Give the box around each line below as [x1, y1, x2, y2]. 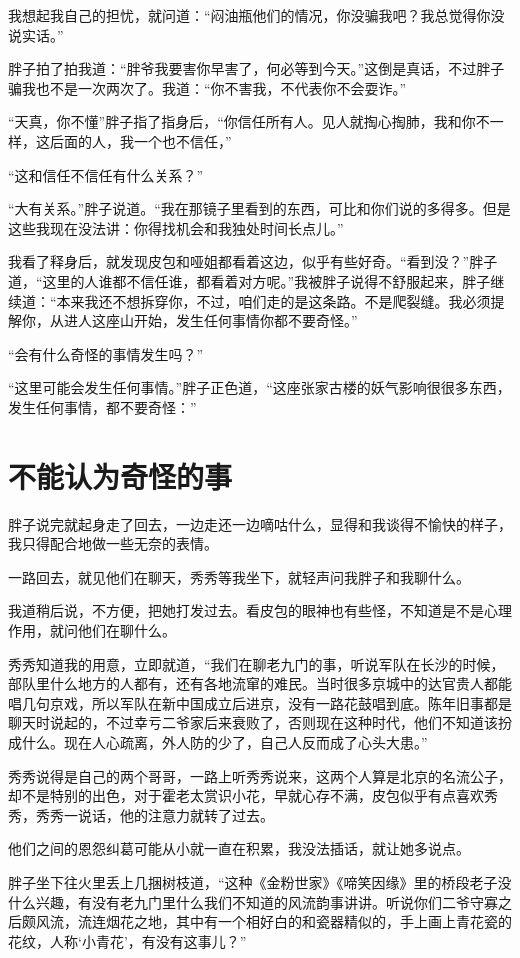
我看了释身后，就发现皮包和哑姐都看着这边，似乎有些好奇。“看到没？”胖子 [8, 251, 498, 272]
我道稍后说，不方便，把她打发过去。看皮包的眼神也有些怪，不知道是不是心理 [8, 600, 512, 621]
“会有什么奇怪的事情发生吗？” [8, 343, 204, 364]
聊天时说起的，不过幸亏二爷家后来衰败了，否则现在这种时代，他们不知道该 [8, 712, 498, 733]
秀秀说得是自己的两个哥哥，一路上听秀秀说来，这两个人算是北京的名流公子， [8, 765, 512, 786]
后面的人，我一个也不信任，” [49, 130, 232, 151]
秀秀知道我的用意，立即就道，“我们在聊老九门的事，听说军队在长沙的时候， [8, 653, 505, 674]
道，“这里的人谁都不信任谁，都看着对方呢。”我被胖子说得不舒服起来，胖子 [8, 270, 491, 291]
